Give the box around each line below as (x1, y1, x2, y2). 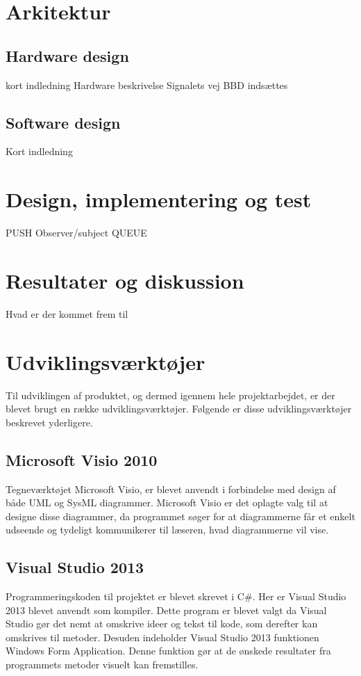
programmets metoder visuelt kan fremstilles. (6, 657, 199, 672)
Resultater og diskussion (6, 266, 244, 294)
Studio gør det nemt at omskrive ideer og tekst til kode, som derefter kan (6, 616, 318, 631)
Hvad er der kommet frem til (6, 306, 128, 321)
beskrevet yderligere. (6, 415, 93, 429)
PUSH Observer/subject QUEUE (6, 225, 147, 240)
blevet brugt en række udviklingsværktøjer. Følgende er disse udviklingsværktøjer (6, 401, 352, 416)
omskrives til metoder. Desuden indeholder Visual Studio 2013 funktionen (6, 629, 319, 644)
